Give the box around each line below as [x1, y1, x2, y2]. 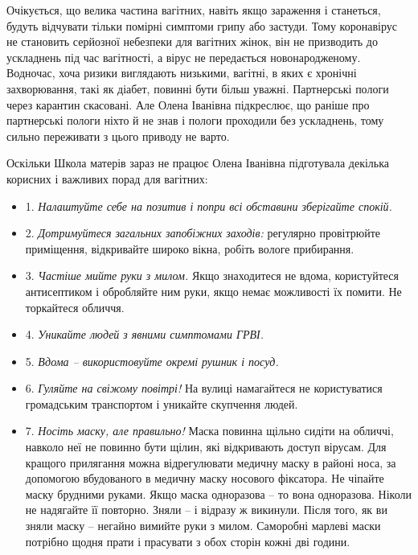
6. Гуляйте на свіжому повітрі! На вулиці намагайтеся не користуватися [25, 380, 383, 397]
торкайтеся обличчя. [25, 298, 125, 315]
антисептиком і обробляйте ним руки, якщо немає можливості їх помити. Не [25, 282, 402, 299]
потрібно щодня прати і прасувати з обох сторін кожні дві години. [25, 532, 350, 549]
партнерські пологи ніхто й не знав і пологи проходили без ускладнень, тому [6, 112, 384, 129]
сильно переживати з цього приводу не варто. [6, 127, 230, 144]
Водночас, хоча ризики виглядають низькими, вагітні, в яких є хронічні [6, 64, 357, 81]
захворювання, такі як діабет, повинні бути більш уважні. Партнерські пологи [6, 80, 389, 97]
